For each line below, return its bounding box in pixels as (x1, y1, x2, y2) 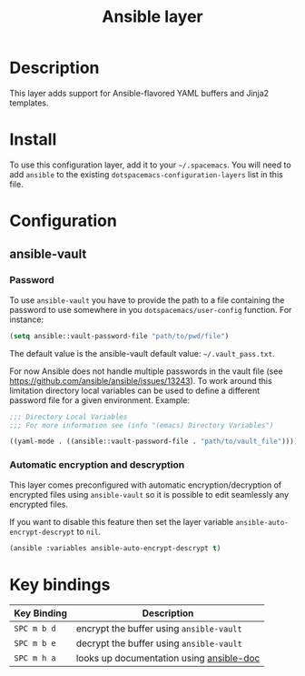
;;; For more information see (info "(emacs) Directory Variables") (9, 420, 274, 429)
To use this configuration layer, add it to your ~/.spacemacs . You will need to (9, 159, 292, 170)
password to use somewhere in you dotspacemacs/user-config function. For (9, 304, 292, 315)
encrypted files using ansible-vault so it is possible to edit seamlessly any (9, 489, 289, 499)
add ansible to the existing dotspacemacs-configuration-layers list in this (9, 168, 283, 179)
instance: (9, 314, 44, 325)
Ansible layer (102, 6, 203, 27)
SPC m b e (14, 639, 56, 649)
